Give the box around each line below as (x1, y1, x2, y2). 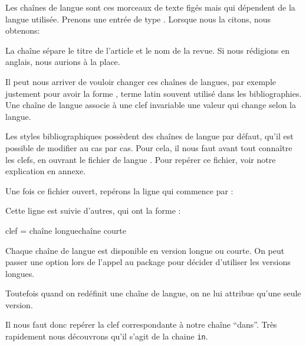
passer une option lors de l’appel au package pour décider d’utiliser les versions (5, 256, 291, 268)
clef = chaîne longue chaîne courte (5, 224, 126, 236)
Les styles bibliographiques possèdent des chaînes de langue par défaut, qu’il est (5, 130, 294, 142)
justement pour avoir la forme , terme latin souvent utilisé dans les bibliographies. (5, 87, 302, 99)
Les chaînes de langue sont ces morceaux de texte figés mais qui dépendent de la (5, 1, 295, 13)
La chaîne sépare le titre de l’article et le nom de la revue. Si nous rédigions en (5, 44, 290, 56)
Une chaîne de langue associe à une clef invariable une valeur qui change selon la (5, 99, 296, 111)
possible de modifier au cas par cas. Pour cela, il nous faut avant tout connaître (5, 141, 292, 154)
